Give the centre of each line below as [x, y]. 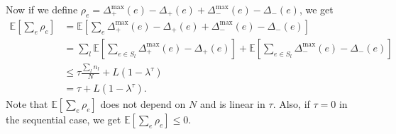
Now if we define [42, 9]
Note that [27, 104]
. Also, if [291, 104]
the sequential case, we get [64, 120]
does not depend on [143, 104]
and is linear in [232, 104]
